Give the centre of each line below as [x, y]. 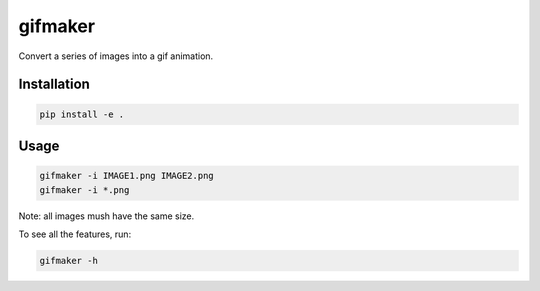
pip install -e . [82, 114]
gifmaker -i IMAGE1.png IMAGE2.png [126, 176]
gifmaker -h [69, 260]
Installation [54, 84]
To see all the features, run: [75, 234]
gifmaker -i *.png [84, 189]
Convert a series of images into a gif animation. [116, 56]
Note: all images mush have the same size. [106, 216]
